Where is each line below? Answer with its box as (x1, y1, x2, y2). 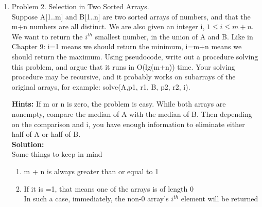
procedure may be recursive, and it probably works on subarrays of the (11, 71, 236, 82)
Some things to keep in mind (11, 149, 102, 159)
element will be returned (181, 193, 258, 204)
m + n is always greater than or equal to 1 (24, 165, 159, 176)
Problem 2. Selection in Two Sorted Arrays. (11, 1, 149, 11)
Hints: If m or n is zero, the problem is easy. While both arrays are (11, 98, 226, 109)
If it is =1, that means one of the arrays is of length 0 (24, 183, 194, 194)
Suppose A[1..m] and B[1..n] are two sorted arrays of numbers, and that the (11, 11, 251, 22)
